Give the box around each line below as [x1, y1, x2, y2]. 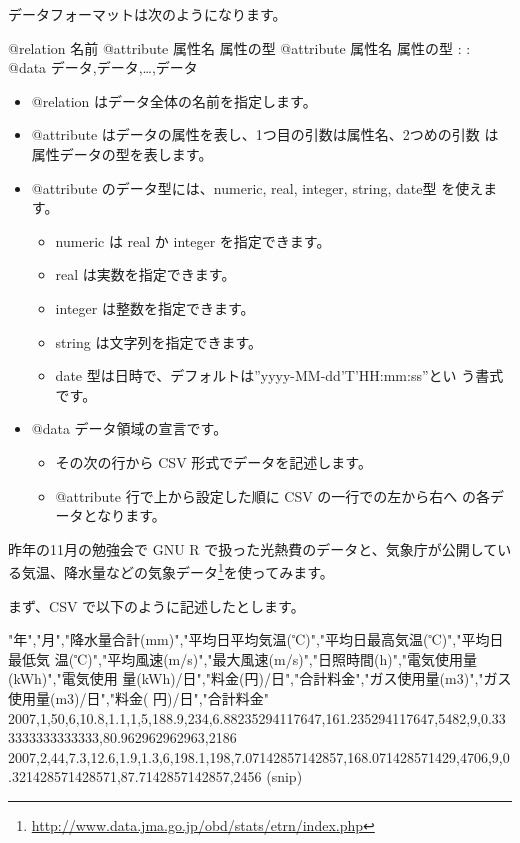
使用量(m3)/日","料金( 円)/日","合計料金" [8, 687, 270, 708]
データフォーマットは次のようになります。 [8, 4, 287, 24]
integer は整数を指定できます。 [55, 297, 255, 318]
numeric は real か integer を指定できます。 [55, 230, 331, 251]
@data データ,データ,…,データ [8, 57, 198, 78]
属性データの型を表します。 [31, 143, 213, 164]
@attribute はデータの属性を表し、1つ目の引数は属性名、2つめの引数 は [31, 124, 499, 145]
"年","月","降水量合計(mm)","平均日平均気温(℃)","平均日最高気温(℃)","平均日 [8, 629, 504, 650]
